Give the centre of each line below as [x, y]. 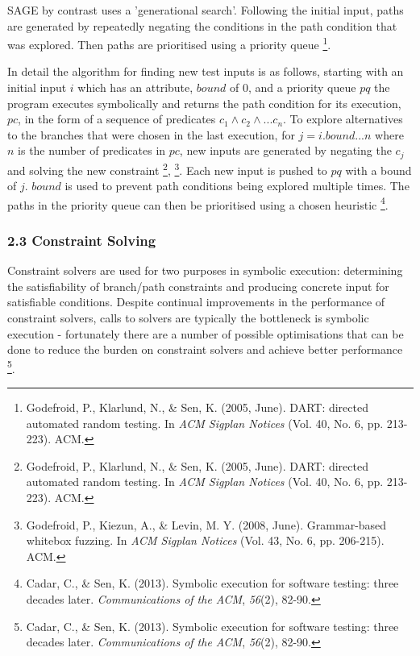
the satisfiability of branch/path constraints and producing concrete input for [198, 286]
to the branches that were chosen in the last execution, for [151, 134]
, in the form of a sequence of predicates [117, 119]
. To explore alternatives [343, 119]
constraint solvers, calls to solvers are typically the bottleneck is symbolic [188, 317]
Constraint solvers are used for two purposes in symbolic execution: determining [205, 270]
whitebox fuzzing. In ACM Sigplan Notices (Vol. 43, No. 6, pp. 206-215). [205, 540]
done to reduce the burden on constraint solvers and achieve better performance [205, 349]
